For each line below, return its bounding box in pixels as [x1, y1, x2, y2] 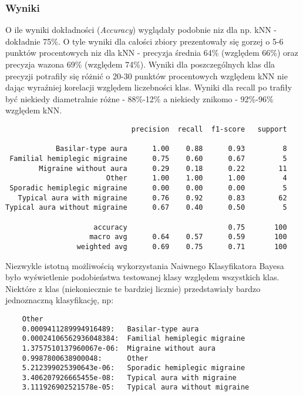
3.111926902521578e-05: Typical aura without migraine [22, 383, 250, 392]
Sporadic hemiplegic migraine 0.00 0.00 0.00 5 [9, 183, 287, 192]
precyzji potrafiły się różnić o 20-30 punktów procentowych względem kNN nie [5, 69, 288, 82]
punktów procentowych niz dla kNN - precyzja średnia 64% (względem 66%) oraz [5, 46, 298, 59]
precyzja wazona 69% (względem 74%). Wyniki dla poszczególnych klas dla [5, 58, 275, 70]
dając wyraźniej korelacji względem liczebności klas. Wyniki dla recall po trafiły [5, 81, 292, 93]
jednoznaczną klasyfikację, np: [5, 294, 114, 306]
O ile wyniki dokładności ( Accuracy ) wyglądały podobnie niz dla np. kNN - [5, 24, 277, 36]
